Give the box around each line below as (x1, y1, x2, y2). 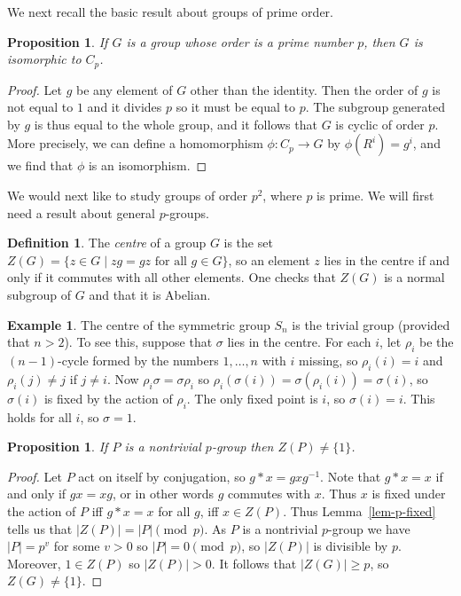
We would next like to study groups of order (7, 186, 247, 205)
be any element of (75, 80, 173, 98)
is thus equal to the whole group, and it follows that (34, 114, 317, 133)
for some (53, 537, 100, 555)
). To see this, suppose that (64, 333, 213, 351)
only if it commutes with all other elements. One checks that (7, 268, 336, 286)
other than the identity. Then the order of (190, 80, 418, 98)
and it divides (87, 98, 162, 116)
